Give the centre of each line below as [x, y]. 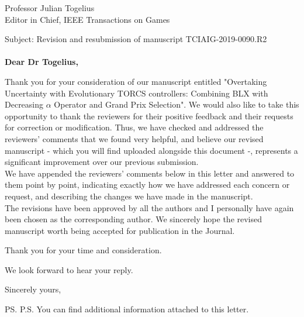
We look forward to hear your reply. [69, 269]
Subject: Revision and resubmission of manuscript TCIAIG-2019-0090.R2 [136, 39]
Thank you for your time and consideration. [83, 250]
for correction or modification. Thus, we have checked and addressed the [134, 127]
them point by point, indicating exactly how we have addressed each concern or [147, 185]
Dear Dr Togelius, [42, 62]
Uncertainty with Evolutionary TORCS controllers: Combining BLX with [137, 93]
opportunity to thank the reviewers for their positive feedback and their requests [149, 116]
